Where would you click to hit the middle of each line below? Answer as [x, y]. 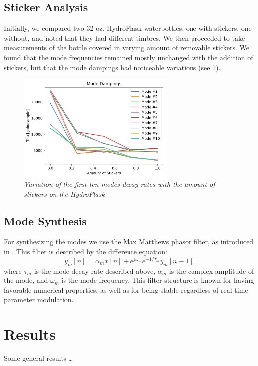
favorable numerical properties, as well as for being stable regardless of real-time [126, 290]
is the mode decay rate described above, [95, 270]
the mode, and [26, 280]
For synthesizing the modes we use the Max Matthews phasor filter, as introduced [129, 241]
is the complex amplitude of [211, 270]
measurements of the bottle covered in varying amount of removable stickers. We [127, 47]
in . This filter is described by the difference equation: [86, 251]
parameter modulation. [39, 300]
